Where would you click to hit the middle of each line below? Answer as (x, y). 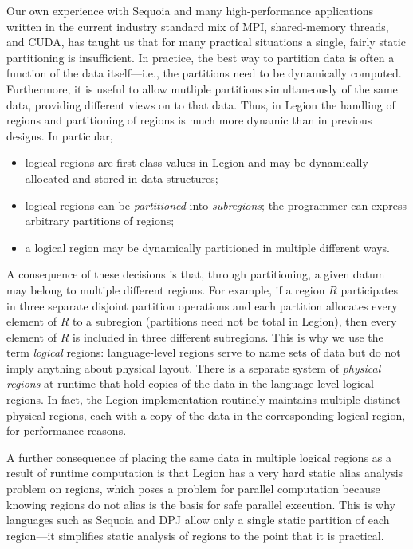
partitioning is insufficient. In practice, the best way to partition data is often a (201, 57)
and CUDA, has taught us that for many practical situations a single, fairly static (206, 42)
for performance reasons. (67, 431)
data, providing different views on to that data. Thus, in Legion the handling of (201, 104)
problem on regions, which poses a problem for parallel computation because (193, 489)
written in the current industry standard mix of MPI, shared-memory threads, (198, 26)
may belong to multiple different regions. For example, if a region (166, 289)
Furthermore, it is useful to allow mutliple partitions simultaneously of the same (202, 88)
